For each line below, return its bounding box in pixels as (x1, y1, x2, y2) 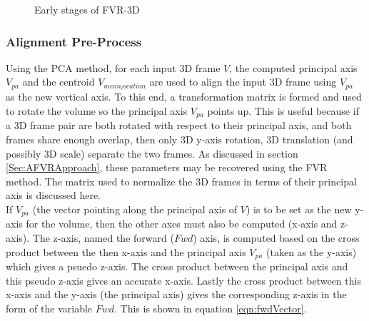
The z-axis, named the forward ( (32, 230, 174, 245)
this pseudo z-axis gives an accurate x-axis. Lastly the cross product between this (6, 272, 361, 287)
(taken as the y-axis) (266, 244, 357, 259)
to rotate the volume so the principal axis (6, 103, 188, 118)
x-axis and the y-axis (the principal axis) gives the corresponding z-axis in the (6, 287, 347, 302)
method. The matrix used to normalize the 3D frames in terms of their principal (6, 173, 357, 188)
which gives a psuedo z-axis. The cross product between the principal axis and (6, 258, 348, 273)
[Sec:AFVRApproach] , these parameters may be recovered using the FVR (6, 160, 328, 175)
